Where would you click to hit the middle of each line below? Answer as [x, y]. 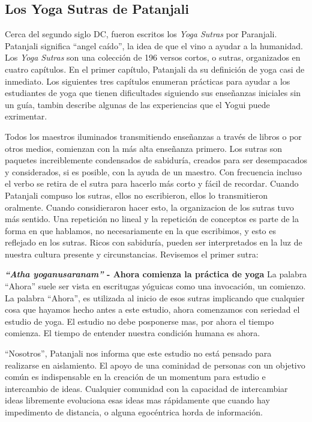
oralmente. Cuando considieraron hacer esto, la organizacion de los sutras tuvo [149, 207]
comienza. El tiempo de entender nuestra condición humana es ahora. [133, 333]
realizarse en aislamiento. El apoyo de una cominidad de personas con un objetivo [155, 365]
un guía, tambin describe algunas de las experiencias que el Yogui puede [137, 104]
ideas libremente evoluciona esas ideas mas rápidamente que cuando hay [137, 400]
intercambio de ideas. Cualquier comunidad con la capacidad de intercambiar [146, 388]
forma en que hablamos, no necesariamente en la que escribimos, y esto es [141, 230]
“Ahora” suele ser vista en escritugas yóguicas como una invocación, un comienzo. [155, 286]
